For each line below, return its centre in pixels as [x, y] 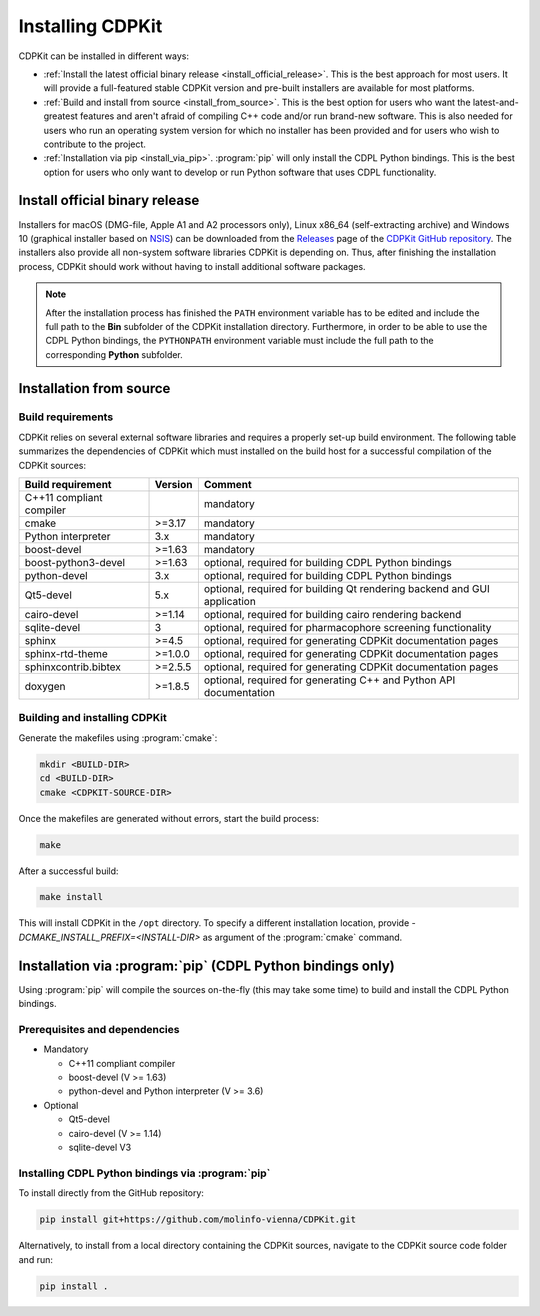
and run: [36, 1259]
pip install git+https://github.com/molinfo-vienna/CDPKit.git [198, 1219]
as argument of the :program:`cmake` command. [302, 937]
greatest [61, 116]
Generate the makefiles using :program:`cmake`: [118, 737]
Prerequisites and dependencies [99, 1029]
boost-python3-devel [74, 563]
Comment [227, 485]
